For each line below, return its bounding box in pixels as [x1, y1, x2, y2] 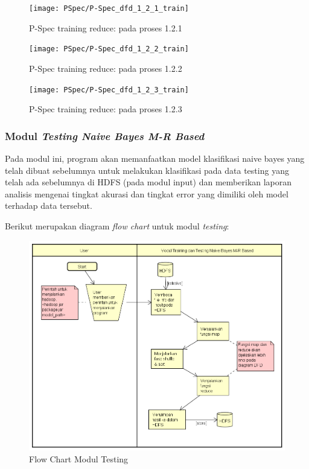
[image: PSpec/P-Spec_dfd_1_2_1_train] [29, 4, 189, 13]
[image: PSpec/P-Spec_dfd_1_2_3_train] [29, 85, 189, 94]
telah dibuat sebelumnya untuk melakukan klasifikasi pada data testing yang [5, 164, 289, 176]
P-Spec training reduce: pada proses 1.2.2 [29, 62, 182, 74]
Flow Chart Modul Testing [29, 452, 129, 465]
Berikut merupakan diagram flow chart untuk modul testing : [5, 219, 229, 232]
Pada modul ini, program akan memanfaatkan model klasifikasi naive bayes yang [5, 152, 305, 164]
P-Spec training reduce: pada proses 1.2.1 [29, 21, 182, 34]
